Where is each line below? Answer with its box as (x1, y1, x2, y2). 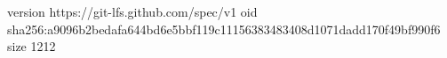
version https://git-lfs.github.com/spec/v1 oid (7, 3, 258, 20)
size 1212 (7, 37, 56, 55)
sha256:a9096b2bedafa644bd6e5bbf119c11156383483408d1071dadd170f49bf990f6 (7, 19, 441, 38)
